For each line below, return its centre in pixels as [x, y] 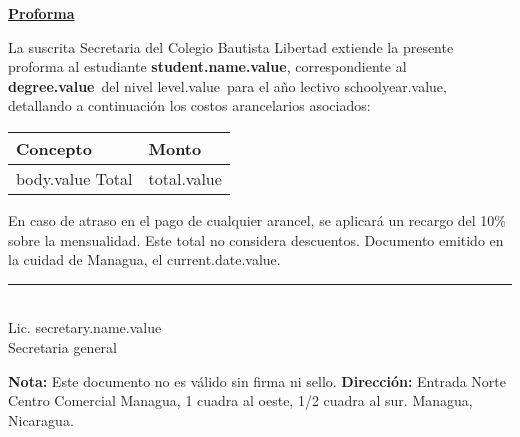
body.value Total [74, 178]
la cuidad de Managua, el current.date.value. [144, 259]
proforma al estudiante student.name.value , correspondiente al [207, 66]
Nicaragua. [41, 419]
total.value [185, 178]
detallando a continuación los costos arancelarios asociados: [189, 105]
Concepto [54, 148]
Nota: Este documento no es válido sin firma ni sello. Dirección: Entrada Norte [257, 380]
